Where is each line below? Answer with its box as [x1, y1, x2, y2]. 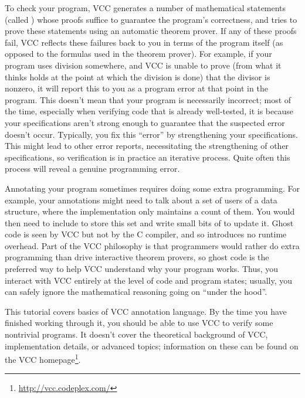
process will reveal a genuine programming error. [5, 162, 180, 175]
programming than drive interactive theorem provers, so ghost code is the [5, 251, 269, 263]
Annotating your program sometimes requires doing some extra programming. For [5, 182, 300, 194]
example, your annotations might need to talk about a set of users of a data [5, 193, 277, 206]
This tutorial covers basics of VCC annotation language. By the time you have [5, 305, 287, 317]
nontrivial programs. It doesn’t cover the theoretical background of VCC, [5, 328, 268, 341]
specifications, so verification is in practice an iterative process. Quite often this [5, 151, 290, 163]
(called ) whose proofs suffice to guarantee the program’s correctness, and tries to [5, 13, 297, 25]
